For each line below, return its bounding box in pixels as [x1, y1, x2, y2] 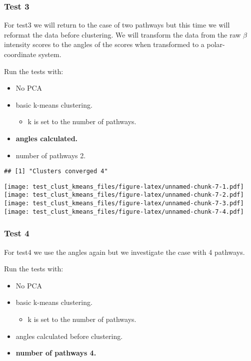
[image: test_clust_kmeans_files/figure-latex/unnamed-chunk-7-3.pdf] [4, 200, 244, 207]
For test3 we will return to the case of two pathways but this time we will [4, 20, 230, 30]
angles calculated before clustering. [15, 330, 123, 341]
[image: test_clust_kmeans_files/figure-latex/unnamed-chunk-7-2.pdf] [4, 191, 244, 199]
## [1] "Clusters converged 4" [4, 168, 108, 175]
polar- [206, 39, 225, 50]
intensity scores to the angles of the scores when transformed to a [4, 39, 204, 50]
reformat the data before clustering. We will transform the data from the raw [4, 29, 241, 40]
